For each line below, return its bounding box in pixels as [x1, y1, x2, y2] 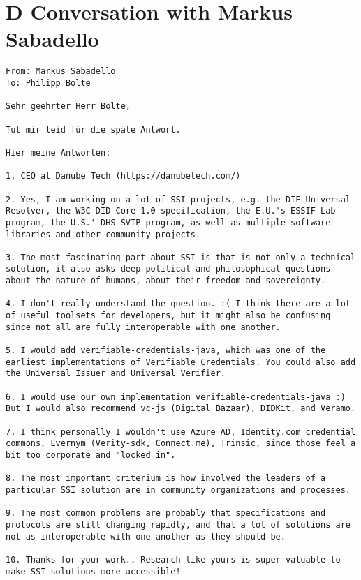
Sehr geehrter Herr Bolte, [6, 101, 131, 112]
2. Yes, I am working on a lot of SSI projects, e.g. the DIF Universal [6, 194, 351, 205]
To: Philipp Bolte [6, 77, 91, 88]
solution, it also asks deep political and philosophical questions [6, 264, 331, 274]
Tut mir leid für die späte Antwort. [6, 124, 181, 135]
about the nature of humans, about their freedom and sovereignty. [6, 276, 326, 286]
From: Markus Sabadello [6, 66, 116, 77]
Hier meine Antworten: [6, 147, 111, 158]
